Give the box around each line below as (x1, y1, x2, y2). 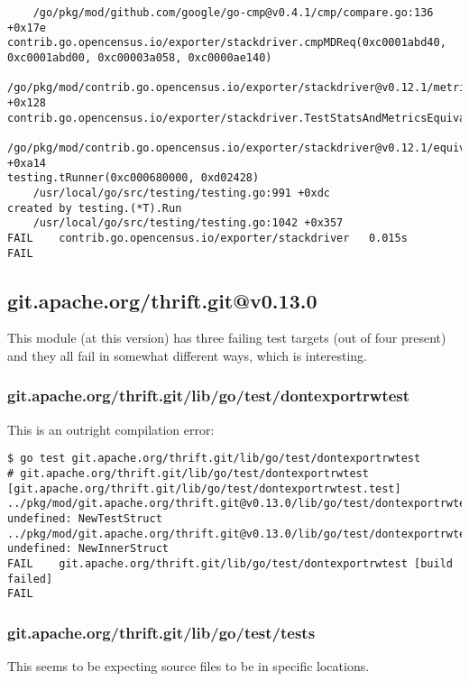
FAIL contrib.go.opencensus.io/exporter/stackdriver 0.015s (7, 231, 408, 244)
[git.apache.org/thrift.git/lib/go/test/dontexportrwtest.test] (7, 482, 401, 495)
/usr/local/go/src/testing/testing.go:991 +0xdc (32, 186, 330, 199)
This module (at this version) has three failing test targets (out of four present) (7, 328, 446, 347)
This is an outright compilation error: (7, 419, 215, 438)
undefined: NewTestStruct (7, 511, 162, 525)
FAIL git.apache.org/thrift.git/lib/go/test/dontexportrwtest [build (7, 557, 453, 570)
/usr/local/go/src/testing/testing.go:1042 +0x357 (32, 216, 344, 230)
